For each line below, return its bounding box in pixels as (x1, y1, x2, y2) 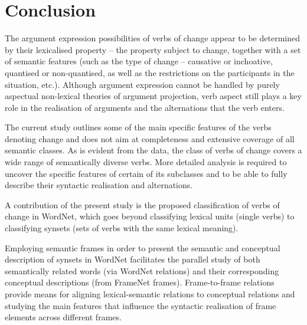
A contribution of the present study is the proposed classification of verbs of (5, 198, 280, 211)
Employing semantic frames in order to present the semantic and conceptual (5, 241, 280, 254)
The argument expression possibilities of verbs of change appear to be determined (5, 32, 300, 44)
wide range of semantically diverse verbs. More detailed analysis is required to (5, 156, 287, 168)
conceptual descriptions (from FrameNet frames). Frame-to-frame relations (5, 276, 275, 288)
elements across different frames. (5, 311, 122, 323)
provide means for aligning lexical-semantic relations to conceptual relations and (5, 288, 295, 300)
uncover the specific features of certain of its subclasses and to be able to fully (5, 167, 288, 179)
